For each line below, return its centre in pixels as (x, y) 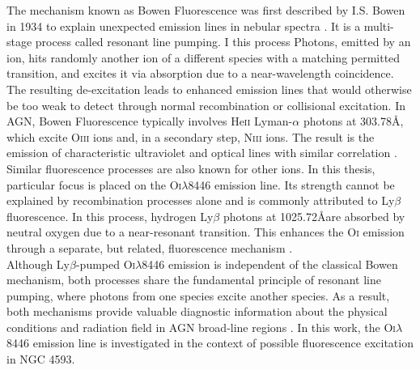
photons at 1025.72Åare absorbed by (314, 216)
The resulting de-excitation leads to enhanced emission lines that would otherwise (209, 89)
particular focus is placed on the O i (94, 184)
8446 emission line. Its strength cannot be (291, 184)
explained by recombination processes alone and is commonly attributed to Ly (201, 200)
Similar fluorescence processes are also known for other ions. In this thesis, (191, 168)
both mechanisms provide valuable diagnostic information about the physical (197, 311)
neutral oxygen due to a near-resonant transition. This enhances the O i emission (206, 232)
